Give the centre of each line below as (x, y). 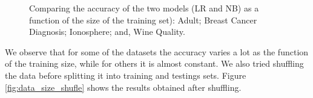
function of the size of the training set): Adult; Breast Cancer (143, 20)
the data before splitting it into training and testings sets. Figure (126, 75)
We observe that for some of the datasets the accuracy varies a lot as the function (157, 51)
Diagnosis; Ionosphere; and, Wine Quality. (107, 32)
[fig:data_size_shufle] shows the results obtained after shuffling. (123, 87)
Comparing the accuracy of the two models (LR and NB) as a (144, 8)
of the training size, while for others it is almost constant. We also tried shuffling (154, 63)
